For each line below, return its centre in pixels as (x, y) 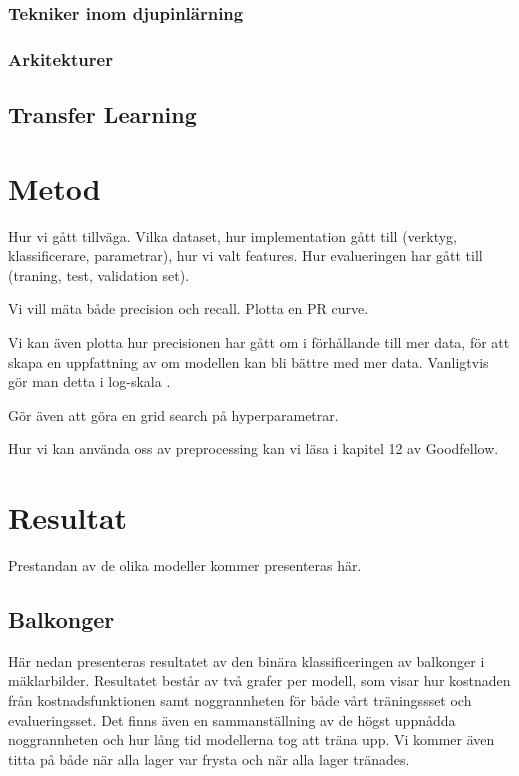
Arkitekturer (60, 58)
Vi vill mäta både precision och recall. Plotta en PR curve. (188, 308)
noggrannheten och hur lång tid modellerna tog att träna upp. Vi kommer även (251, 739)
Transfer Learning (102, 114)
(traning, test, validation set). (99, 274)
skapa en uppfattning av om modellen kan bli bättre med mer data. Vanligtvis (248, 361)
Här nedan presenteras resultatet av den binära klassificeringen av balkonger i (246, 660)
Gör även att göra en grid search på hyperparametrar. (173, 414)
